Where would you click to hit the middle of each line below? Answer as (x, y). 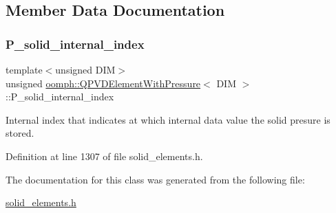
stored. (20, 133)
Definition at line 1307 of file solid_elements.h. (104, 156)
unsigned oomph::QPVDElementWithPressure (103, 83)
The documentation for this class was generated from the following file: (155, 179)
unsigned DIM (85, 69)
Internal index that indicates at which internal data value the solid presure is (168, 119)
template (24, 69)
